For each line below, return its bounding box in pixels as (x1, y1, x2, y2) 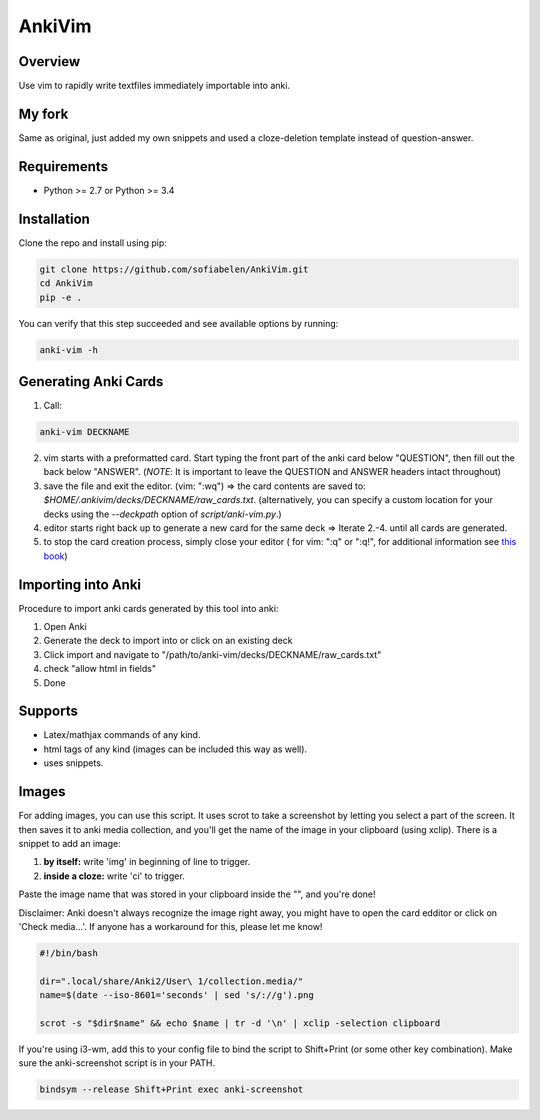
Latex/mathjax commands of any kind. (43, 729, 201, 741)
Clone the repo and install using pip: (18, 236, 167, 249)
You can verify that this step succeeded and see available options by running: (18, 317, 339, 329)
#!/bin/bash (39, 947, 99, 959)
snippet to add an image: (18, 837, 121, 849)
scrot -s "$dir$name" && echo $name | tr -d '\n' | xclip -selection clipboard (39, 1017, 441, 1029)
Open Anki (43, 621, 87, 633)
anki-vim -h (39, 344, 99, 355)
